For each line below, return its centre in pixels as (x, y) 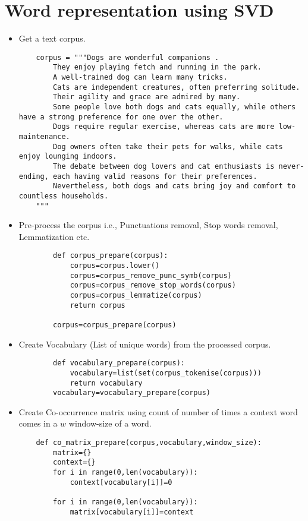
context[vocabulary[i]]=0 (121, 482)
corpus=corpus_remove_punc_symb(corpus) (151, 275)
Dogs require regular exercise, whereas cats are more (164, 127)
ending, (34, 176)
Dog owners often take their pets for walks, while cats (168, 146)
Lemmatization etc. (54, 236)
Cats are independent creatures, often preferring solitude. (177, 87)
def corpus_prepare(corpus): (111, 256)
